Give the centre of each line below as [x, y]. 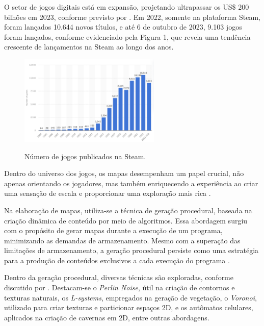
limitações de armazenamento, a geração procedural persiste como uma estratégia [131, 250]
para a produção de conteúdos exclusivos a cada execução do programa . [117, 260]
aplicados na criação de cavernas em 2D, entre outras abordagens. [107, 317]
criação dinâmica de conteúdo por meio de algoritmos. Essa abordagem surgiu [126, 220]
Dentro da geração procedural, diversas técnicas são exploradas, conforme [119, 277]
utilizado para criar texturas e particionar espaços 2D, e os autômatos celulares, [129, 307]
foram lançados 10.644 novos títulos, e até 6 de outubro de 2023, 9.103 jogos [123, 27]
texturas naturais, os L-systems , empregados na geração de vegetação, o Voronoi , [130, 297]
